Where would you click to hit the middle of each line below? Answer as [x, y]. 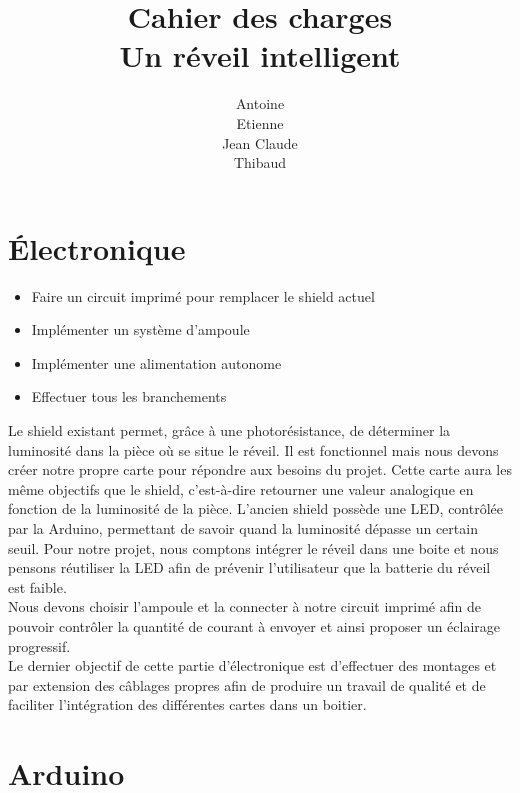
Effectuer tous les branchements [129, 396]
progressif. [39, 645]
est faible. [37, 586]
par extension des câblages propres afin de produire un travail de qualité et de [247, 684]
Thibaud [260, 162]
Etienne [260, 122]
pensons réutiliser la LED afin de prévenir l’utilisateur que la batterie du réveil [249, 567]
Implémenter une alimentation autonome [156, 362]
